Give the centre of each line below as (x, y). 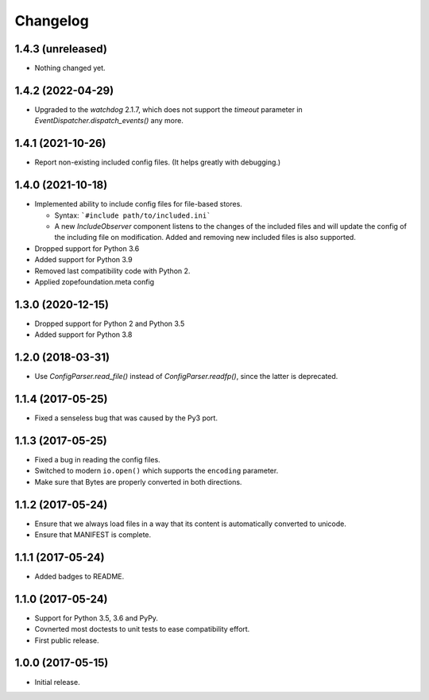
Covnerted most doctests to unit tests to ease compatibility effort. (142, 629)
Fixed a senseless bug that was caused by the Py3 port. (126, 418)
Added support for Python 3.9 (83, 260)
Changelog (52, 21)
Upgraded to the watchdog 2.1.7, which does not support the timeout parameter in (169, 109)
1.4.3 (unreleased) (61, 49)
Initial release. (57, 682)
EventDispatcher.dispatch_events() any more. (109, 121)
